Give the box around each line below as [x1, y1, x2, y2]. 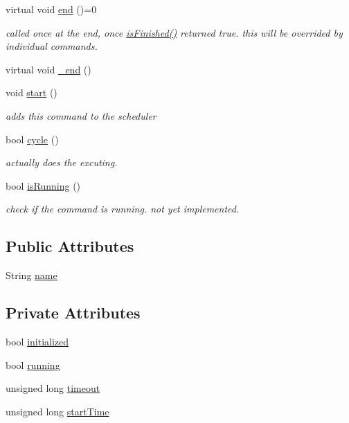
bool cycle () [6, 132, 59, 146]
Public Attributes [6, 235, 134, 257]
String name [6, 268, 57, 282]
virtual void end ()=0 [6, 2, 97, 16]
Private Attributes [6, 302, 141, 323]
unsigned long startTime [6, 404, 109, 418]
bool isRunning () [6, 178, 81, 192]
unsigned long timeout [6, 381, 100, 395]
